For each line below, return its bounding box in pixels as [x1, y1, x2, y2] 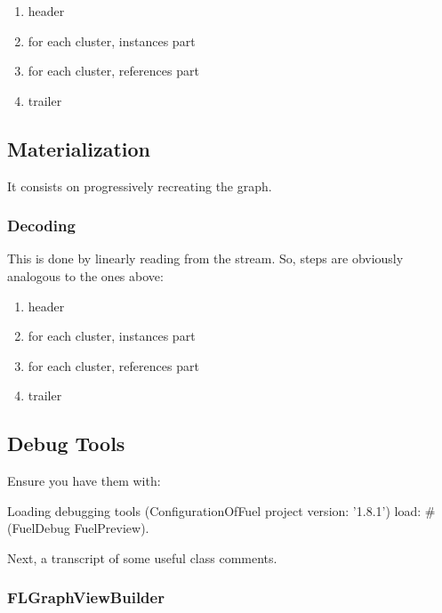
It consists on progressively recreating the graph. [7, 176, 272, 195]
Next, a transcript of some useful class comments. [7, 548, 277, 567]
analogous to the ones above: [7, 266, 164, 285]
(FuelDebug [7, 519, 70, 537]
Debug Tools [7, 430, 125, 457]
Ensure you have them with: [7, 472, 161, 490]
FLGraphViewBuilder [7, 586, 165, 609]
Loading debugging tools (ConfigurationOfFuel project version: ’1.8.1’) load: [7, 501, 422, 520]
